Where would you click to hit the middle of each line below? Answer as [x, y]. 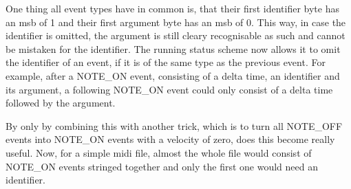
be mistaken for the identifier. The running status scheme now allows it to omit [173, 48]
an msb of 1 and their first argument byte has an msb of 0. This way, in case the [176, 22]
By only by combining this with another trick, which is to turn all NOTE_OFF [174, 125]
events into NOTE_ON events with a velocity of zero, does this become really [170, 139]
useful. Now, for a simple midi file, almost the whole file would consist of [159, 152]
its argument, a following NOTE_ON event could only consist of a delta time [169, 89]
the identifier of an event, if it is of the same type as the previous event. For [166, 62]
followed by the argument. [61, 103]
